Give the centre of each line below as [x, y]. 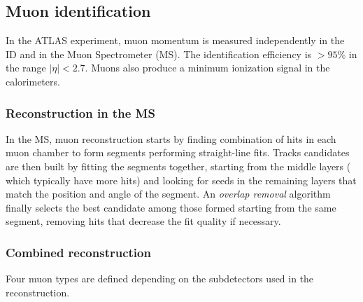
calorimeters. [33, 81]
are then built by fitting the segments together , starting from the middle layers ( [178, 166]
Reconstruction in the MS [80, 112]
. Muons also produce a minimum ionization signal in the [207, 68]
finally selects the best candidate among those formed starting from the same [171, 207]
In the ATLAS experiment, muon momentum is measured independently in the [175, 40]
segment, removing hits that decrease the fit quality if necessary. [143, 221]
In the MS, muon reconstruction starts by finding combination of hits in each [171, 138]
